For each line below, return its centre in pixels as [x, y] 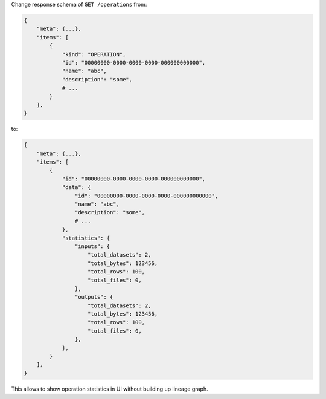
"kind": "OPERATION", [94, 54]
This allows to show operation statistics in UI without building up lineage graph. [110, 389]
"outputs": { [94, 297]
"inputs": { [92, 246]
